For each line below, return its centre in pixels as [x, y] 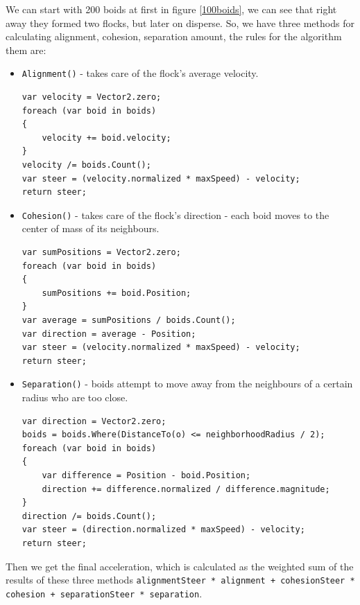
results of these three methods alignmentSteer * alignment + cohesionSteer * [180, 580]
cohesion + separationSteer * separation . [104, 593]
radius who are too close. [75, 397]
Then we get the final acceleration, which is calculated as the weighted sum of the [180, 566]
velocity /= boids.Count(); [86, 165]
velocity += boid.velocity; [106, 138]
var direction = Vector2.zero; [94, 421]
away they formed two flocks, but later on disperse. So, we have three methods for [180, 23]
